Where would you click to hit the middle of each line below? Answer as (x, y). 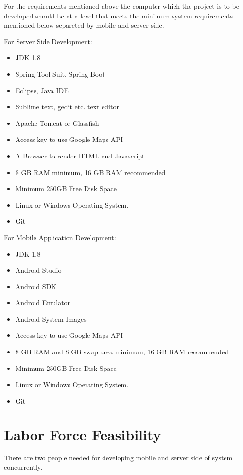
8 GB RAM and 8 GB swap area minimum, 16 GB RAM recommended (122, 352)
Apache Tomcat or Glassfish (57, 123)
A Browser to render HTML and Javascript (80, 155)
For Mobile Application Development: (60, 237)
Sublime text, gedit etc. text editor (67, 107)
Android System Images (51, 319)
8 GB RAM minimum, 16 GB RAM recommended (90, 172)
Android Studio (38, 270)
